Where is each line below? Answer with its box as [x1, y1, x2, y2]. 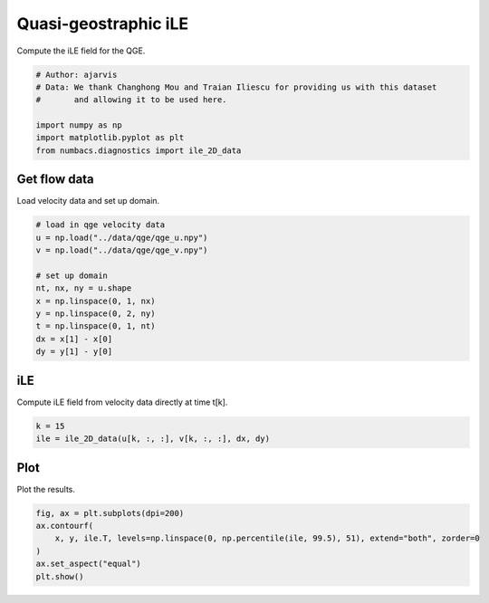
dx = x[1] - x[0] [35, 333, 113, 344]
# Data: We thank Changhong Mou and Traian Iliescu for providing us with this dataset [35, 81, 437, 92]
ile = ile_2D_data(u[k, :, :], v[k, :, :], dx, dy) [35, 434, 271, 444]
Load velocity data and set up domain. [16, 196, 160, 206]
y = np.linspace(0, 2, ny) [35, 309, 156, 319]
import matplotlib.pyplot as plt [35, 132, 185, 143]
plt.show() [35, 571, 84, 581]
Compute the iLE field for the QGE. [16, 45, 146, 56]
